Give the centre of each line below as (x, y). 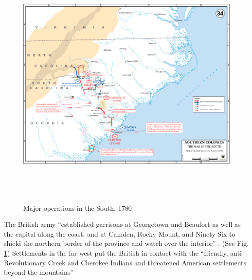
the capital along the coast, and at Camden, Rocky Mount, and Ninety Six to (120, 233)
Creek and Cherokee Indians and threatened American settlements (147, 262)
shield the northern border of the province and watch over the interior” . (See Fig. (126, 243)
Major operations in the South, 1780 (78, 208)
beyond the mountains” (39, 272)
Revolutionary (25, 262)
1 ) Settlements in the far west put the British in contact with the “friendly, (116, 252)
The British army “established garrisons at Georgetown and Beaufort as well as (122, 224)
